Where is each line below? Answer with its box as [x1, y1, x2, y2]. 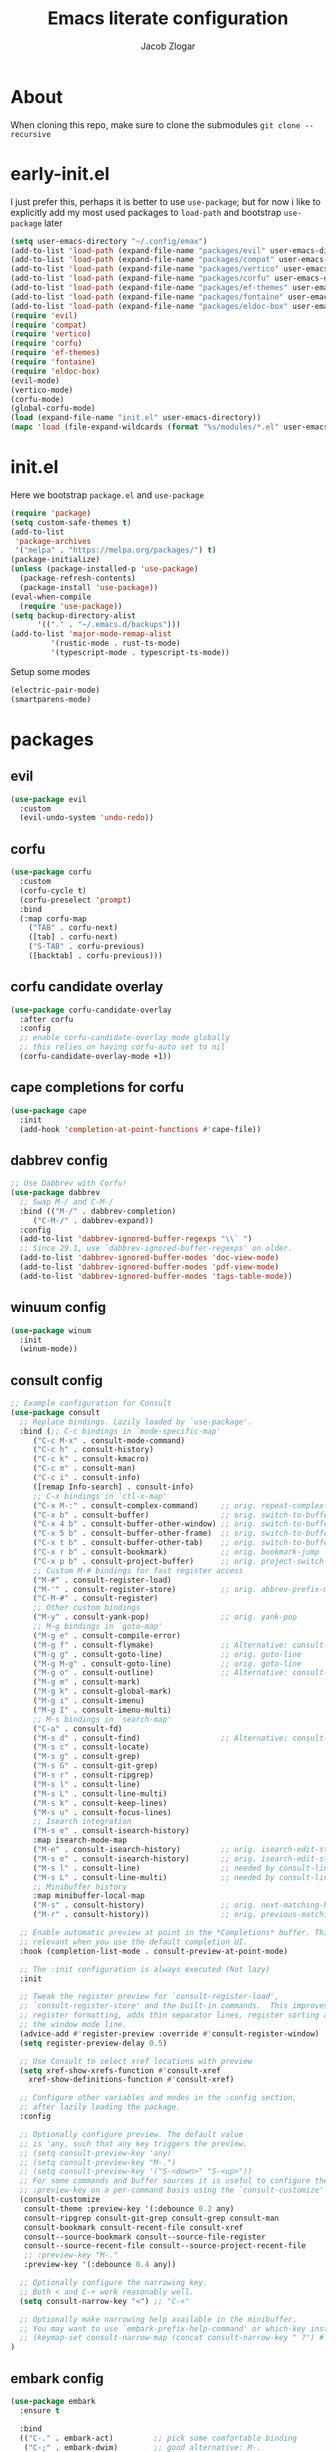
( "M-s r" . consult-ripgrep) [32, 1770, 155, 1781]
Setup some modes [10, 665, 91, 677]
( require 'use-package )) [19, 601, 123, 611]
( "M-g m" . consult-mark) [32, 1677, 141, 1687]
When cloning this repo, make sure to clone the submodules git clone [10, 118, 301, 131]
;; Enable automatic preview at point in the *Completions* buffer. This [19, 1928, 333, 1938]
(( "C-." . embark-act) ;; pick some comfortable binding [19, 2433, 298, 2443]
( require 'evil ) [10, 310, 78, 321]
